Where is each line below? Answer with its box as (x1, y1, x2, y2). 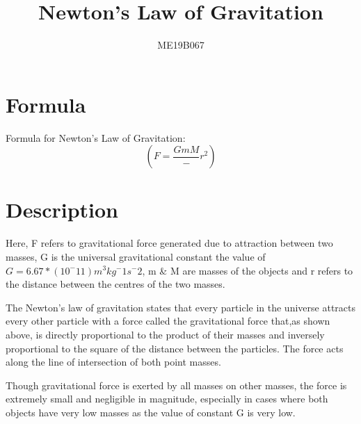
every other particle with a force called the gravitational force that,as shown (6, 313, 330, 328)
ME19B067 (157, 38, 204, 52)
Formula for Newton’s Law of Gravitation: (6, 130, 186, 145)
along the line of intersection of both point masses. (6, 354, 221, 369)
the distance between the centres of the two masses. (6, 277, 225, 291)
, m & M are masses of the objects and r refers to (142, 263, 353, 277)
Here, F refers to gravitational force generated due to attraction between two (6, 236, 333, 250)
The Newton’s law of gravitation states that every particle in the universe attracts (6, 300, 355, 314)
